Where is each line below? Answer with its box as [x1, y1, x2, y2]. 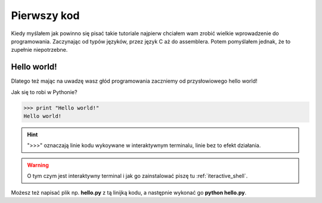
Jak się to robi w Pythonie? [11, 88, 78, 95]
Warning [27, 161, 49, 168]
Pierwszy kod [11, 9, 80, 22]
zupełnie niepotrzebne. [11, 46, 68, 54]
